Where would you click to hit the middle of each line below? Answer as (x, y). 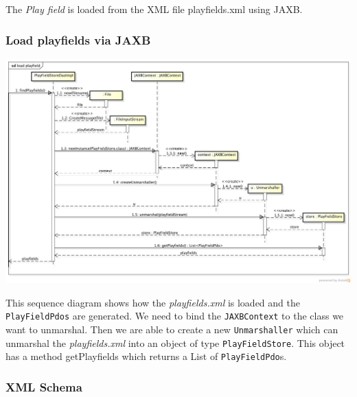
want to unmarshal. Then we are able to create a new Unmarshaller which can (172, 329)
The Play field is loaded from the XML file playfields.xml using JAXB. (154, 9)
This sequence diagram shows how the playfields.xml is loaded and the (153, 302)
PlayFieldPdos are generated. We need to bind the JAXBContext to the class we (175, 316)
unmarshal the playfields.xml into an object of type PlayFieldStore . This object (175, 342)
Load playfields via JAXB (78, 39)
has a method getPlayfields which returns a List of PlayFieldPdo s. (146, 356)
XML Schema (44, 386)
